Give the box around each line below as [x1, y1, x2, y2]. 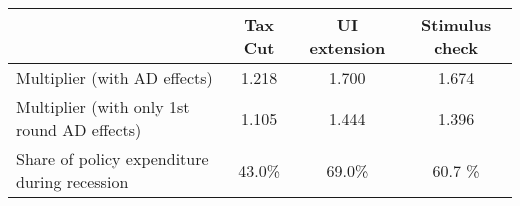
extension [309, 36, 386, 59]
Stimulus [421, 13, 492, 36]
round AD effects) [16, 118, 142, 141]
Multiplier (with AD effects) [16, 66, 213, 89]
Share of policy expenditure [16, 147, 209, 170]
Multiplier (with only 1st [16, 95, 190, 118]
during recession [16, 170, 129, 193]
